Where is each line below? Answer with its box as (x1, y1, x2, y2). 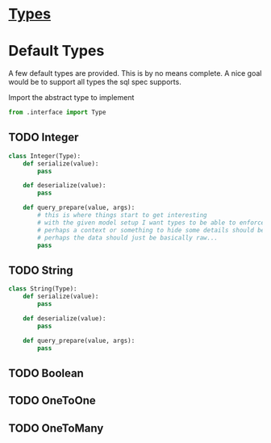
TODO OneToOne (8, 394, 97, 407)
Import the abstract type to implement (8, 93, 135, 102)
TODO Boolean (8, 366, 85, 380)
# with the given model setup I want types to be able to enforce (37, 219, 265, 227)
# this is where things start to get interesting (37, 211, 207, 219)
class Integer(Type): (8, 152, 81, 160)
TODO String (8, 263, 73, 277)
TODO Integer (8, 131, 79, 144)
